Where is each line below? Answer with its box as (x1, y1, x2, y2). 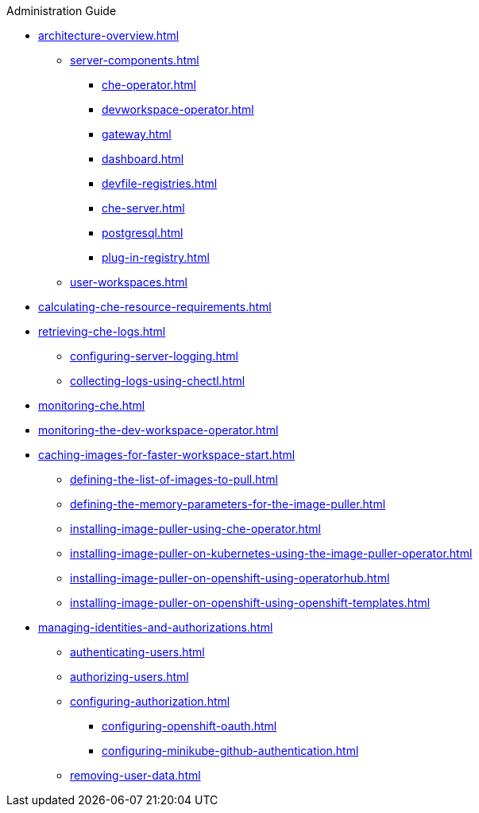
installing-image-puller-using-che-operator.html (70, 522, 321, 535)
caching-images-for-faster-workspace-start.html (38, 448, 296, 461)
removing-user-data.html (70, 768, 201, 782)
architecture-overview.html (38, 29, 180, 42)
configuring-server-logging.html (70, 349, 238, 363)
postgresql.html (102, 226, 183, 239)
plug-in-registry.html (102, 251, 210, 264)
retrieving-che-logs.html (38, 325, 166, 338)
